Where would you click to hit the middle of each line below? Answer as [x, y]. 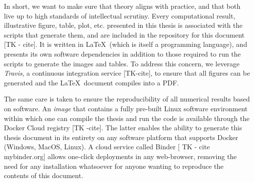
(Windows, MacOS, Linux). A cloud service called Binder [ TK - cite [107, 147]
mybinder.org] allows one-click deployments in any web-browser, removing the [120, 156]
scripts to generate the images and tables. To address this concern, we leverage [122, 63]
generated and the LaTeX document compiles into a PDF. [92, 82]
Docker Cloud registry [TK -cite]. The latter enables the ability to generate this [123, 128]
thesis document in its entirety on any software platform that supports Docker [121, 137]
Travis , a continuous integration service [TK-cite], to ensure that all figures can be [127, 73]
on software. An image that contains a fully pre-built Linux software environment [126, 108]
